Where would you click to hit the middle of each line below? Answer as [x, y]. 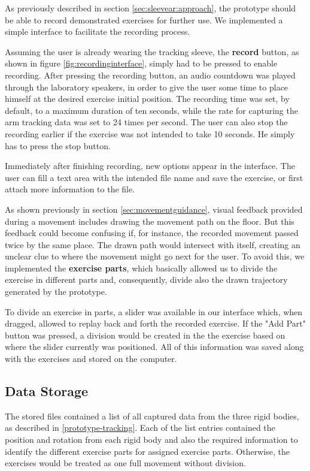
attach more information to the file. [70, 189]
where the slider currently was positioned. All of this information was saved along [154, 347]
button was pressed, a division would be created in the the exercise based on [145, 335]
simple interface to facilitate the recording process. [98, 31]
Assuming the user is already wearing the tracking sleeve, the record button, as [152, 51]
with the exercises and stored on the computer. [91, 359]
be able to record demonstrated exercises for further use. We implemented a [144, 19]
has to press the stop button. [58, 145]
